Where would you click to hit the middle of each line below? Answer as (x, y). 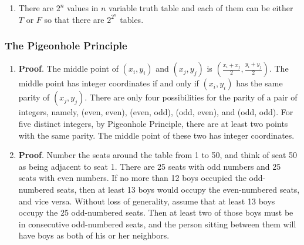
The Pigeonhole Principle (66, 46)
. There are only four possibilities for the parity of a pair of (191, 97)
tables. (132, 19)
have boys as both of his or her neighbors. (94, 235)
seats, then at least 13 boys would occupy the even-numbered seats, (178, 189)
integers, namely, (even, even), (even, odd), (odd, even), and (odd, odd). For (156, 112)
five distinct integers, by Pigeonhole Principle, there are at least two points (153, 124)
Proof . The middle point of (68, 68)
